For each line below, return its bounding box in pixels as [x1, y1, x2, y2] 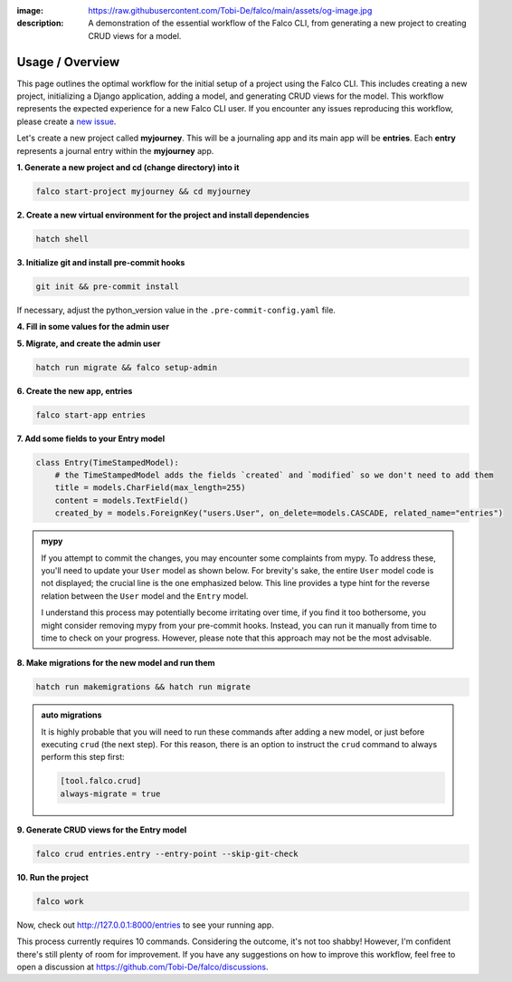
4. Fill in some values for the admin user [16, 322, 170, 332]
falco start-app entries [35, 409, 147, 420]
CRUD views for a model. [88, 30, 182, 41]
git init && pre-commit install [35, 281, 180, 292]
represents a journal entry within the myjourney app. [16, 145, 214, 156]
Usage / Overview [16, 54, 120, 70]
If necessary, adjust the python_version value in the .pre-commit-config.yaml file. [16, 304, 337, 315]
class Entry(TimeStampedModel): [35, 457, 180, 467]
